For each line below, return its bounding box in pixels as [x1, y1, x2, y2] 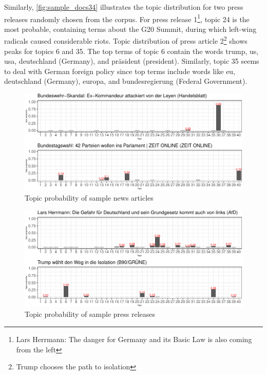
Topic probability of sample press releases [25, 309, 156, 319]
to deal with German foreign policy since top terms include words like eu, [4, 65, 236, 76]
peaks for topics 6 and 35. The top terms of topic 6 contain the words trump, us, [4, 45, 259, 56]
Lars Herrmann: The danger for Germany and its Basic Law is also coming [16, 334, 252, 344]
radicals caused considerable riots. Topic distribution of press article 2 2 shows [4, 34, 247, 46]
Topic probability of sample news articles [25, 192, 154, 203]
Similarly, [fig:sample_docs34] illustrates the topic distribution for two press [4, 2, 243, 12]
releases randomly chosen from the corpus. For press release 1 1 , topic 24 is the [4, 12, 250, 24]
